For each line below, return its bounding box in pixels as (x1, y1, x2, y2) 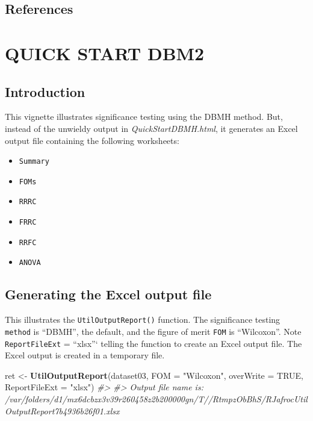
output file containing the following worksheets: (5, 134, 179, 146)
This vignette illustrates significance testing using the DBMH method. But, (5, 110, 283, 123)
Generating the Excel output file (5, 285, 212, 304)
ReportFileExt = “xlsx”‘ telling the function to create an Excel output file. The (5, 337, 302, 349)
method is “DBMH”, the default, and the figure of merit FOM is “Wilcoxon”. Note (5, 325, 302, 337)
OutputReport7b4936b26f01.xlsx (5, 404, 120, 417)
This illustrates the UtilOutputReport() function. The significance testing (5, 313, 280, 326)
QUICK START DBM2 (5, 40, 205, 65)
